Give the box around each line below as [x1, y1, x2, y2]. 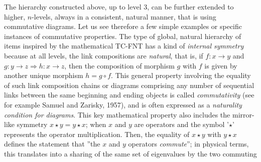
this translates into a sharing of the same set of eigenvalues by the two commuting [4, 148, 257, 158]
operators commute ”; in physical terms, [128, 138, 249, 149]
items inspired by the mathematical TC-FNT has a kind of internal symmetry [4, 40, 244, 51]
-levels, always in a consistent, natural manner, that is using [32, 11, 216, 21]
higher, [4, 11, 26, 21]
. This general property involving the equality [111, 70, 251, 80]
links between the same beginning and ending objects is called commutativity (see [4, 89, 254, 100]
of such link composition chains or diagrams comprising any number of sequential [4, 79, 254, 90]
